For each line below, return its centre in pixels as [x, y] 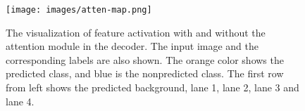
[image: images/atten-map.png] [79, 10]
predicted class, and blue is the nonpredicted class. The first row [145, 73]
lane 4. [20, 101]
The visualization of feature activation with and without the [136, 32]
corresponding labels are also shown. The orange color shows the [145, 59]
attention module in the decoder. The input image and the [132, 46]
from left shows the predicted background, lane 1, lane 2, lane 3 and [152, 87]
